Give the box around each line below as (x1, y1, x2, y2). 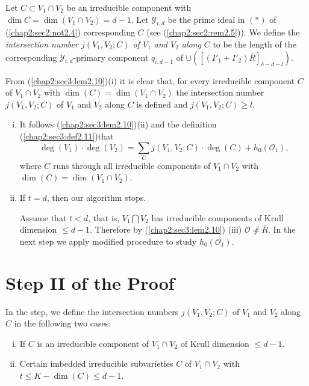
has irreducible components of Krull (151, 211, 284, 224)
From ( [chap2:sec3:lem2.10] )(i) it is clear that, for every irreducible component (5, 74, 295, 87)
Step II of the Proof (5, 270, 175, 295)
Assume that (19, 211, 67, 224)
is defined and (136, 97, 188, 110)
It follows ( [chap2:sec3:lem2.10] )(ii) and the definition (19, 118, 217, 130)
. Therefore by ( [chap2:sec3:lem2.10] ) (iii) (90, 223, 242, 236)
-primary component (73, 51, 149, 63)
